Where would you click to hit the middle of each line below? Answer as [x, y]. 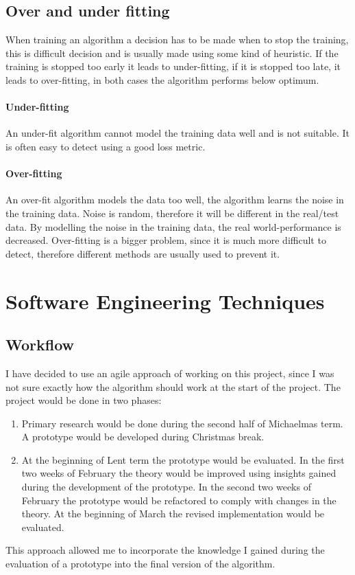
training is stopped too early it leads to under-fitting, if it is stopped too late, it [173, 66]
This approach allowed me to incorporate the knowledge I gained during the [165, 550]
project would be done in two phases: [84, 400]
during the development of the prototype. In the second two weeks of [166, 487]
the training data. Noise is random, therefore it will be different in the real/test [172, 213]
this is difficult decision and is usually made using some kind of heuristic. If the [172, 53]
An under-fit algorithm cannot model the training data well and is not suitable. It [177, 133]
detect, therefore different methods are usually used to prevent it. [143, 253]
